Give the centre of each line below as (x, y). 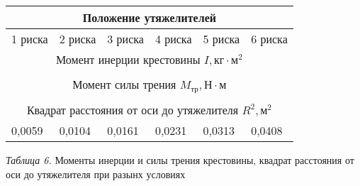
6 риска (269, 39)
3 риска (125, 39)
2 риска (78, 39)
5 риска (221, 39)
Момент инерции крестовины (128, 59)
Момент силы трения (124, 84)
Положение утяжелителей (149, 17)
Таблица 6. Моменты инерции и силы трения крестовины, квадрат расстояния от (180, 159)
